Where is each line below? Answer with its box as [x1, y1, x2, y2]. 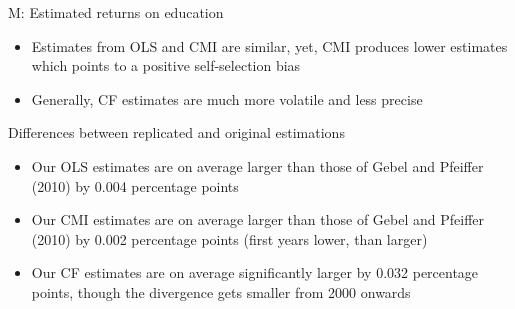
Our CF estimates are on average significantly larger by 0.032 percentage [31, 262, 479, 283]
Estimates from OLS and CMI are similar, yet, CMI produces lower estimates [31, 35, 508, 56]
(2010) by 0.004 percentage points [31, 175, 239, 196]
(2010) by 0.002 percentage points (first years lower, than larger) [31, 228, 428, 249]
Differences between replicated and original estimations [8, 122, 345, 143]
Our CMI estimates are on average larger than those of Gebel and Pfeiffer [31, 209, 485, 230]
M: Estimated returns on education [8, 2, 224, 22]
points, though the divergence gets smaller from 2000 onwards [31, 281, 411, 302]
